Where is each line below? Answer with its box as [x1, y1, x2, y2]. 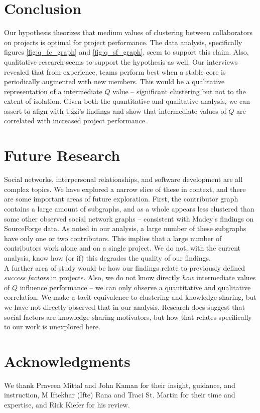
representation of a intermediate [4, 86, 102, 96]
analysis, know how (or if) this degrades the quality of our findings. [4, 252, 211, 263]
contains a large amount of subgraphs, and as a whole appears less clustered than [4, 203, 254, 214]
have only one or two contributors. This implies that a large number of [4, 233, 222, 243]
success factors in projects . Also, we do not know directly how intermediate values [4, 272, 256, 283]
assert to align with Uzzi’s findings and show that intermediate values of [4, 105, 226, 116]
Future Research [4, 145, 120, 165]
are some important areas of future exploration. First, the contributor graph [4, 193, 238, 204]
